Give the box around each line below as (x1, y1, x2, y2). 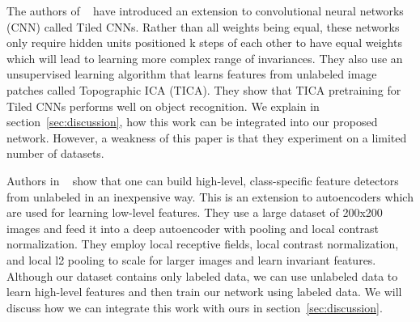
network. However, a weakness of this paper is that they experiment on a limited (6, 129, 407, 146)
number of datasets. (6, 145, 104, 162)
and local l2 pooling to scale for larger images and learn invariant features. (6, 251, 376, 268)
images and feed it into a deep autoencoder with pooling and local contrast (6, 219, 379, 236)
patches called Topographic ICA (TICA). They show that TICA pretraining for (6, 81, 401, 98)
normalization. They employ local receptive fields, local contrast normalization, (6, 235, 399, 252)
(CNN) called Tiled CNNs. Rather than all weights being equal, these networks (6, 18, 400, 35)
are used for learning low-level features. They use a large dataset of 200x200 (6, 204, 383, 221)
